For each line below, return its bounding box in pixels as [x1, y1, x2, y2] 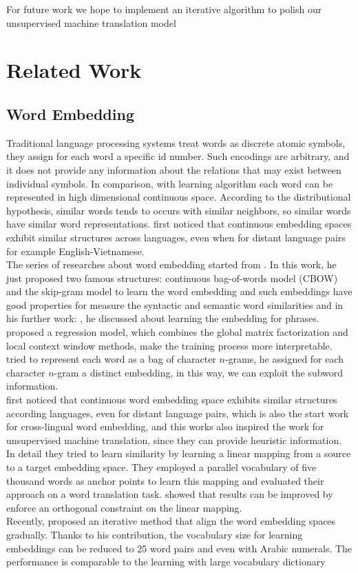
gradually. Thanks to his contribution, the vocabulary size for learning [6, 527, 303, 541]
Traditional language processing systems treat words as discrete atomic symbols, [6, 135, 346, 150]
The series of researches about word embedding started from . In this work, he [6, 257, 337, 272]
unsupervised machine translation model [6, 15, 176, 30]
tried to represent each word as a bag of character [6, 352, 216, 366]
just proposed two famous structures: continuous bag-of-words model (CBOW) [6, 270, 338, 285]
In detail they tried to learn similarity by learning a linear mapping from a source [6, 446, 351, 461]
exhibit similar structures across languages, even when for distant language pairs [6, 230, 346, 244]
